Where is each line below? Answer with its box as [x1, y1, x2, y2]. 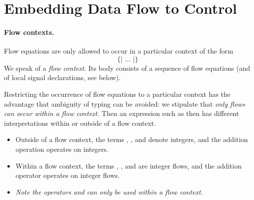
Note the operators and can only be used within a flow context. [15, 186, 203, 197]
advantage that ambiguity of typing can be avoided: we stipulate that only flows [4, 98, 245, 109]
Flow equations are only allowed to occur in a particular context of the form [4, 46, 233, 56]
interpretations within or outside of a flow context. [4, 117, 156, 128]
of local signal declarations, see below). [4, 72, 121, 83]
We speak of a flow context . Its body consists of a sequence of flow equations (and [4, 62, 250, 73]
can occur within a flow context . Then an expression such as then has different [4, 108, 239, 118]
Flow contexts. [4, 27, 55, 37]
